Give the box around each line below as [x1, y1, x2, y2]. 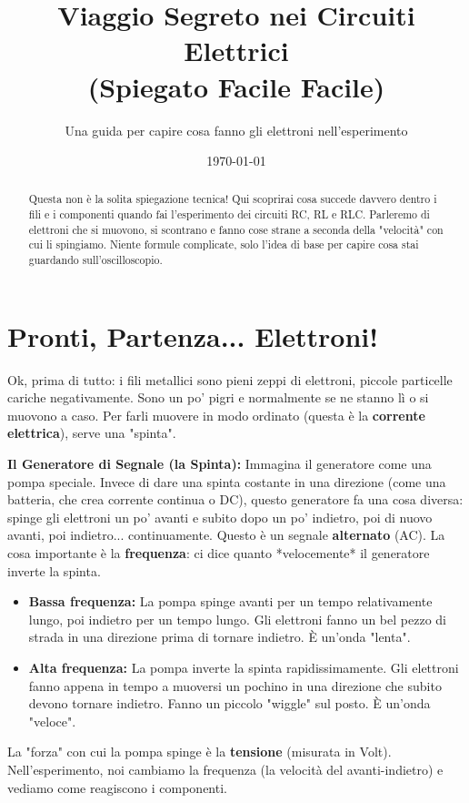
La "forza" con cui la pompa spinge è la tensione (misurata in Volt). [7, 742, 392, 761]
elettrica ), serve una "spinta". [7, 423, 176, 442]
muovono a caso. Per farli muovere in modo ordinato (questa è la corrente [7, 405, 425, 424]
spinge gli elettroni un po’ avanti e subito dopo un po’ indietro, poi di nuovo [7, 507, 433, 526]
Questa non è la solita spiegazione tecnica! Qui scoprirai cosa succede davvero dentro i [28, 191, 437, 207]
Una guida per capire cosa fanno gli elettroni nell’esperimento [65, 120, 408, 139]
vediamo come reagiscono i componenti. [7, 778, 227, 797]
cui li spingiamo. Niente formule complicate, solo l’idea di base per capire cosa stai [28, 237, 419, 252]
